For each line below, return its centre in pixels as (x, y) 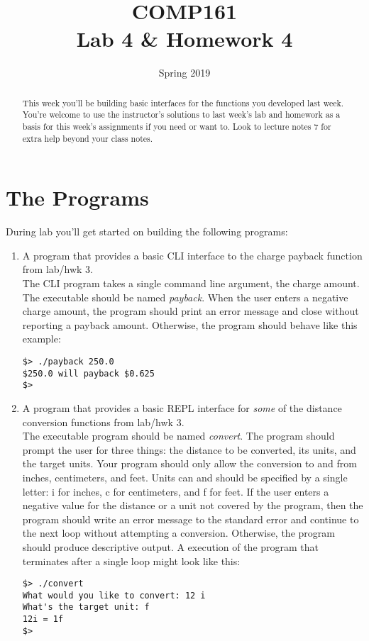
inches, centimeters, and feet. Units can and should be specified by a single (185, 477)
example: (42, 339)
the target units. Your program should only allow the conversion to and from (189, 463)
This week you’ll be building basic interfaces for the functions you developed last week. (183, 102)
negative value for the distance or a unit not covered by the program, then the (193, 505)
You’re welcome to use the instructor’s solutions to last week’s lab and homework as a (181, 115)
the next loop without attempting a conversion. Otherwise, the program (178, 533)
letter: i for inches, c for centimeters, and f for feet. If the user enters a (176, 491)
